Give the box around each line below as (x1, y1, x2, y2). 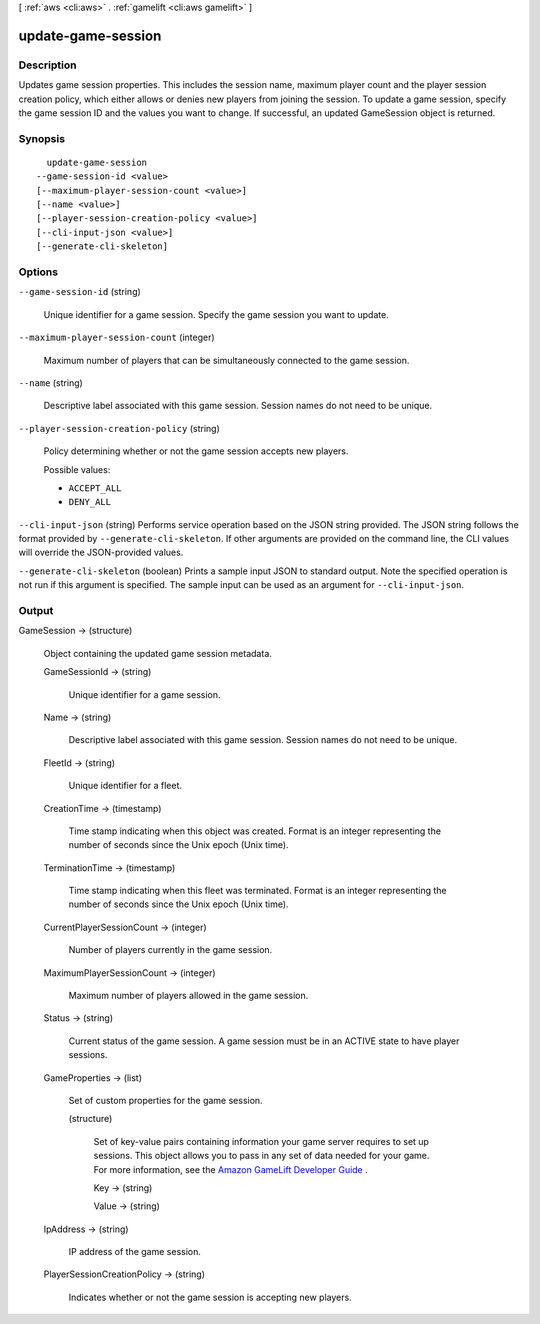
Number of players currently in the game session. (68, 944, 273, 956)
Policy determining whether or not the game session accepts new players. (43, 445, 349, 457)
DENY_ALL (68, 496, 112, 508)
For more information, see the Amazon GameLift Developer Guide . (93, 1163, 369, 1175)
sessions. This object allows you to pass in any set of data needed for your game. (93, 1150, 430, 1162)
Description (18, 58, 77, 72)
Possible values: (43, 463, 111, 475)
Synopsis (18, 131, 65, 145)
